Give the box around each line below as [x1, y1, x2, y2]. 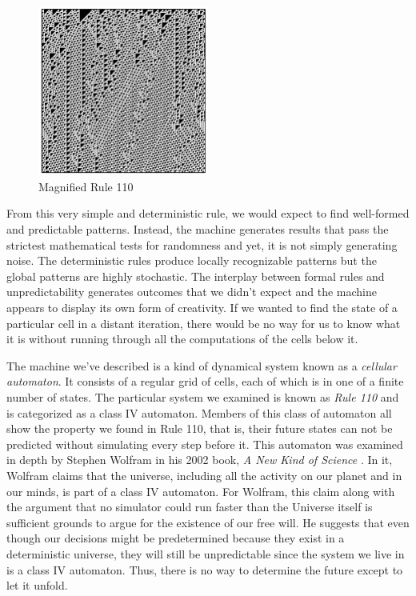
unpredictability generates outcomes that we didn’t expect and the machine [6, 283, 378, 300]
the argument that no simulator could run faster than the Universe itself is [6, 498, 373, 515]
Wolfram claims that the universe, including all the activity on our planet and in [6, 466, 402, 483]
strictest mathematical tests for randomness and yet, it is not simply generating [6, 236, 398, 253]
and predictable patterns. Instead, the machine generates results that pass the [6, 221, 389, 238]
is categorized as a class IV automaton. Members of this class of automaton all [6, 404, 392, 421]
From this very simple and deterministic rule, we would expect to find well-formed [6, 205, 410, 222]
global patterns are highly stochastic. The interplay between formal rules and [6, 267, 385, 284]
